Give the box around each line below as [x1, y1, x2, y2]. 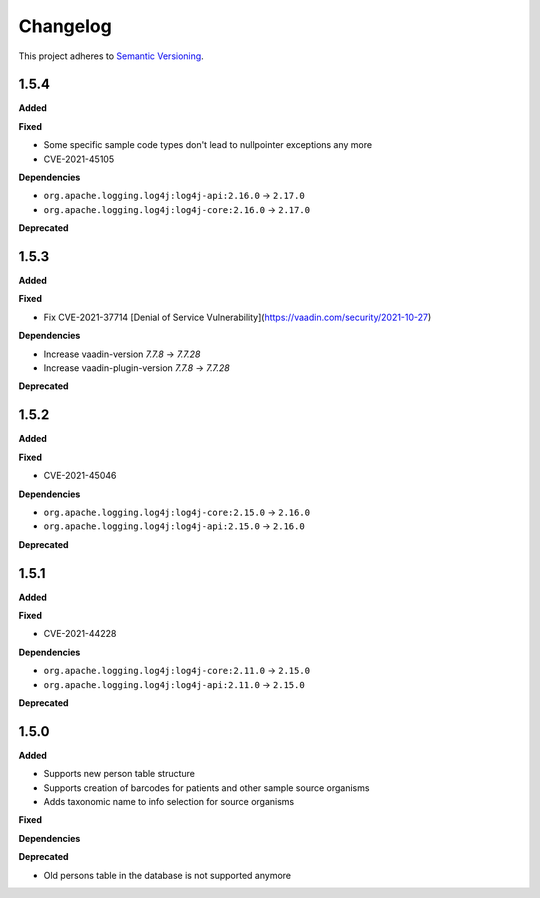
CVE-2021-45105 [43, 153, 115, 165]
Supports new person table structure [43, 768, 195, 780]
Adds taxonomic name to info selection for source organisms [43, 796, 295, 808]
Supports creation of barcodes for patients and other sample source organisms [43, 781, 370, 794]
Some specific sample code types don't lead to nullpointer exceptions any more [43, 139, 373, 151]
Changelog [18, 15, 112, 37]
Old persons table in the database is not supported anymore [43, 869, 292, 881]
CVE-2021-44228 [43, 628, 117, 640]
